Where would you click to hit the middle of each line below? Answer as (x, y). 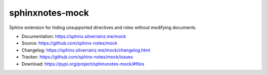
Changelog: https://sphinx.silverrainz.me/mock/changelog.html (86, 50)
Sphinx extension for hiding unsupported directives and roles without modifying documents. (103, 27)
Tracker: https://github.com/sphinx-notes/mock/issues (77, 57)
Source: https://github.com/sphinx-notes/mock (69, 43)
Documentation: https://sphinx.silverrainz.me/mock (74, 36)
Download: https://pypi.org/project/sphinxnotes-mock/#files (83, 64)
